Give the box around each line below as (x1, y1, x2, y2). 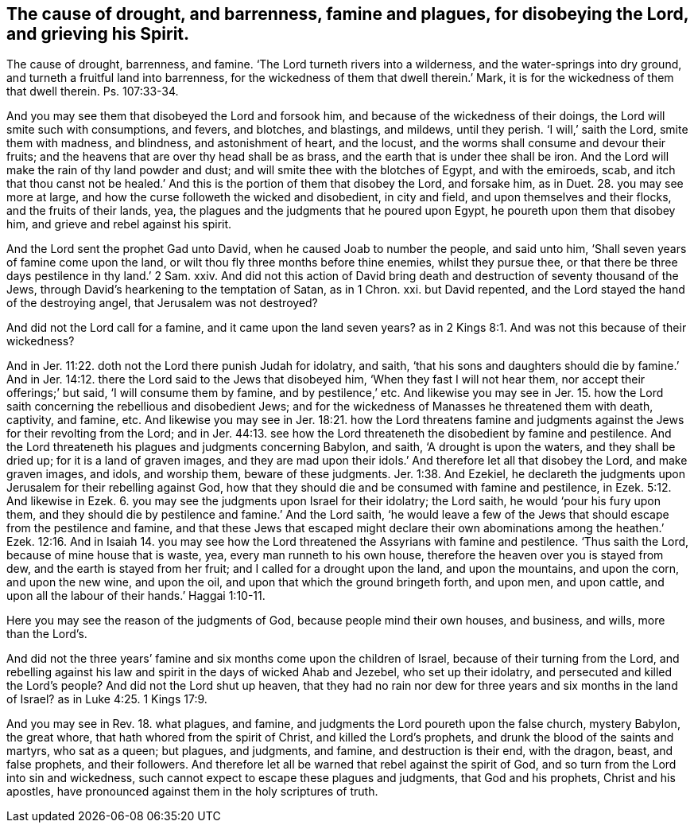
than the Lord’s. (6, 627, 87, 641)
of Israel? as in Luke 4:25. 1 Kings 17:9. (6, 692, 207, 706)
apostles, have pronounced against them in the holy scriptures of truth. (6, 784, 378, 799)
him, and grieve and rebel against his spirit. (6, 217, 232, 232)
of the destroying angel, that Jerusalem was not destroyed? (6, 296, 318, 310)
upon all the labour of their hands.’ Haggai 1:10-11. (6, 589, 266, 603)
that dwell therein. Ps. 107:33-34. (6, 84, 179, 99)
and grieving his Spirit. (6, 24, 190, 44)
